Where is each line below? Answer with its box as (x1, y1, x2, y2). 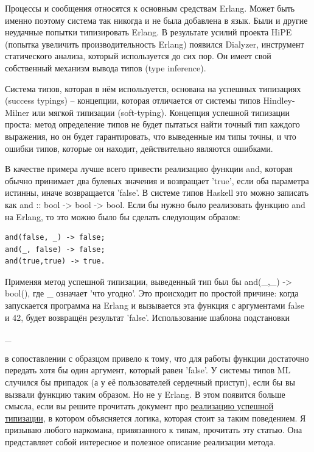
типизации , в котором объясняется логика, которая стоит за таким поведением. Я (5, 411, 306, 424)
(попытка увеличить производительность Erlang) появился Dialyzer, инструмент (5, 37, 304, 50)
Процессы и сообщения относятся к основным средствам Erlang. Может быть (5, 2, 295, 14)
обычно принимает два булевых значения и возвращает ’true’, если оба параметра (5, 174, 309, 187)
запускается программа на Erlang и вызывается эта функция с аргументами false (5, 299, 305, 312)
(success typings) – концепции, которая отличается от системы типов (5, 94, 260, 107)
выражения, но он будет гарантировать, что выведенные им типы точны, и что (5, 129, 296, 142)
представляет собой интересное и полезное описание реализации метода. (5, 436, 276, 448)
